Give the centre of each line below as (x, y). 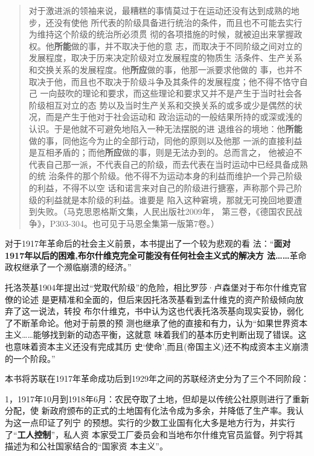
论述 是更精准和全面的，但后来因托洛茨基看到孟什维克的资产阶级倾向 (158, 299)
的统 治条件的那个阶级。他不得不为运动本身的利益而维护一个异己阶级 (165, 176)
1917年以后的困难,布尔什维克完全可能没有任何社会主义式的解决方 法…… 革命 (156, 255)
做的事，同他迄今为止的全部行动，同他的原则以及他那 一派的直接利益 (165, 140)
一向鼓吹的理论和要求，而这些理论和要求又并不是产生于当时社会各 (171, 93)
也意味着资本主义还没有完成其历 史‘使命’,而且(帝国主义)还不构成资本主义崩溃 (157, 347)
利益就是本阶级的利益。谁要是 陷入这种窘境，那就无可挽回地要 (170, 199)
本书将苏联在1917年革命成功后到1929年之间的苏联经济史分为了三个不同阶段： (157, 378)
